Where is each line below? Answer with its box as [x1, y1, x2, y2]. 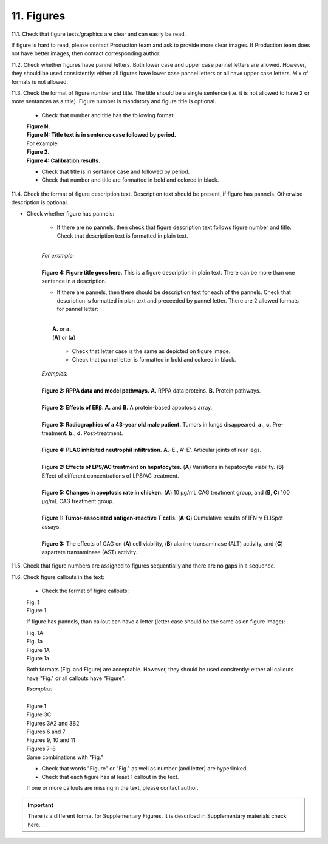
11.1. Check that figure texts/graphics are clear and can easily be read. [11, 30, 186, 38]
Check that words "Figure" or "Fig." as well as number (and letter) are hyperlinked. [41, 764, 248, 772]
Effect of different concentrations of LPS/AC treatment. [41, 472, 179, 479]
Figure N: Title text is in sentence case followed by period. [26, 131, 176, 139]
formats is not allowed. [11, 78, 69, 85]
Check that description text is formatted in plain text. [56, 232, 188, 239]
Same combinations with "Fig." [26, 753, 103, 761]
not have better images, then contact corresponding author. [11, 50, 161, 57]
